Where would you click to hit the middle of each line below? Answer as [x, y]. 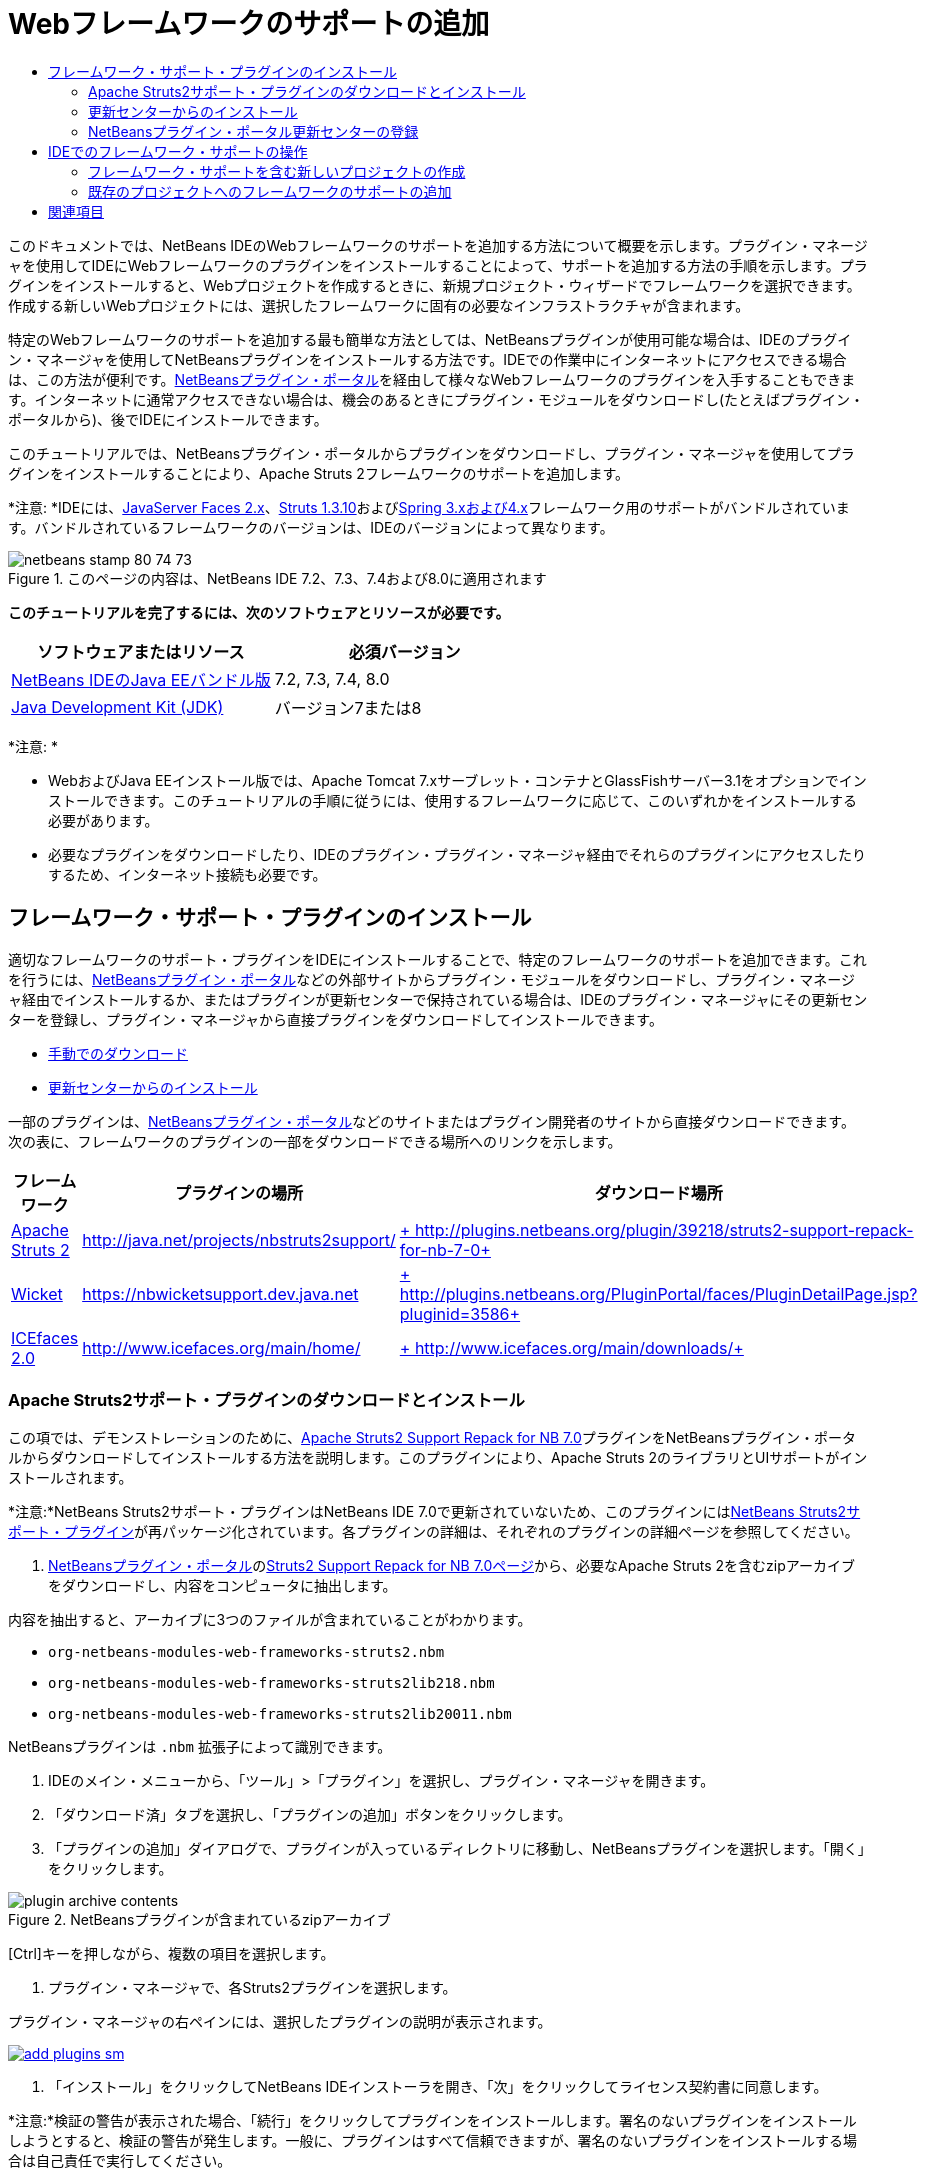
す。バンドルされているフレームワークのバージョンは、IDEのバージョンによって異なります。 [311, 527]
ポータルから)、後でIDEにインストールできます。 [168, 419]
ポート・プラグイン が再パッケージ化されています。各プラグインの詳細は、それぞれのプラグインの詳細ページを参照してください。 [433, 1532]
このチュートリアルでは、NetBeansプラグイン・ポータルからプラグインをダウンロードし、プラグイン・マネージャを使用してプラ [431, 453]
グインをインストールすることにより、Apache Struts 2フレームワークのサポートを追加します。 [319, 473]
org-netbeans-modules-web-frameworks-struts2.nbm [246, 1652]
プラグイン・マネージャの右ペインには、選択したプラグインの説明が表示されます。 [280, 2022]
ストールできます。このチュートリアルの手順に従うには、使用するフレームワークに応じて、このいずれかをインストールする [453, 800]
